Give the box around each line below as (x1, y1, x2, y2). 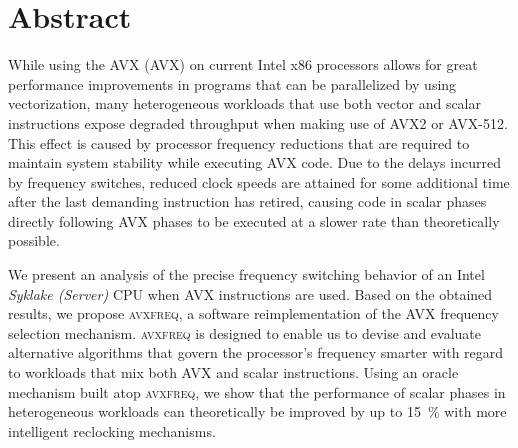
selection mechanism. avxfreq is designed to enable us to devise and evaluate (8, 322, 481, 343)
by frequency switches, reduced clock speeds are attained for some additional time (8, 171, 510, 192)
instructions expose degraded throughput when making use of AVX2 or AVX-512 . (8, 112, 508, 133)
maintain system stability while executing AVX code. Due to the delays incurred (8, 152, 501, 173)
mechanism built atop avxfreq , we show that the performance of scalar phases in (8, 381, 506, 402)
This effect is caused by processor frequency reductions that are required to (8, 132, 470, 153)
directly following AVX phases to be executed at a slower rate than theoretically (8, 210, 500, 231)
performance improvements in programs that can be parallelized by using (8, 73, 457, 94)
